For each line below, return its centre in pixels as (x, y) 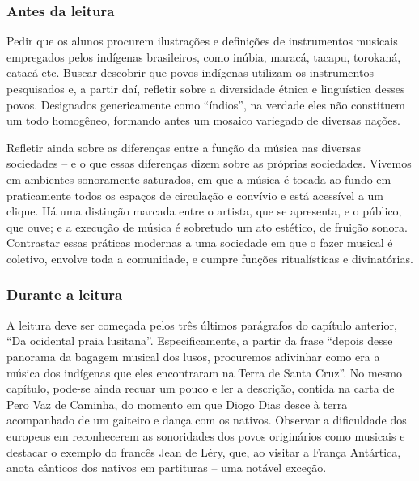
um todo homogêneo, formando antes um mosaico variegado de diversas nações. (203, 120)
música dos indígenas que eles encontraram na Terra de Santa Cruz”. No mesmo (204, 372)
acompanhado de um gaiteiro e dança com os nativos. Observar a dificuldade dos (207, 420)
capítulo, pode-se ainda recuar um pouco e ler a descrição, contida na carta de (201, 388)
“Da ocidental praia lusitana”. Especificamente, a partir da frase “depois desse (200, 341)
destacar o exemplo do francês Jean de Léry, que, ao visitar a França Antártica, (204, 451)
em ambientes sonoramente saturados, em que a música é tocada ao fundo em (199, 179)
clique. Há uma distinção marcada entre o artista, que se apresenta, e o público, (204, 211)
